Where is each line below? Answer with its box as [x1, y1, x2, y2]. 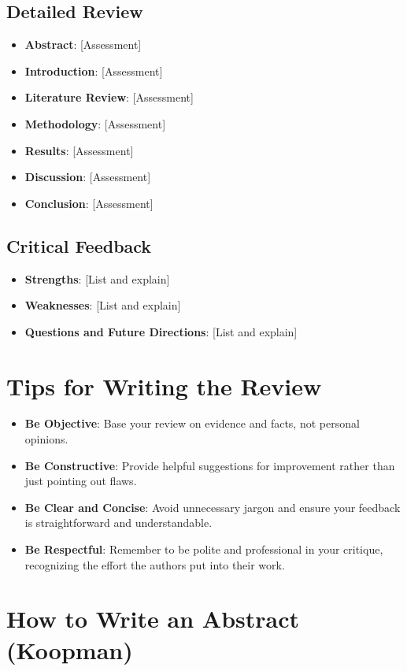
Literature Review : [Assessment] [24, 89, 194, 106]
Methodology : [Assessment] [24, 115, 166, 132]
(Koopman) [6, 633, 133, 665]
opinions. [24, 431, 68, 447]
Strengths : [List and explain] [24, 270, 170, 287]
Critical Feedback [6, 233, 152, 258]
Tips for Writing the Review [6, 369, 322, 402]
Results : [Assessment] [24, 142, 134, 158]
